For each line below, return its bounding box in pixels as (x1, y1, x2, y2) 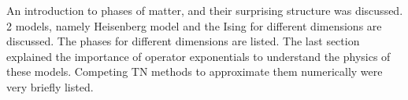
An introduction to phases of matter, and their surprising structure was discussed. (6, 2, 403, 18)
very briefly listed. (6, 78, 94, 95)
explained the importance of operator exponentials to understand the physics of (6, 48, 391, 64)
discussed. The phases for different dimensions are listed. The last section (6, 33, 360, 49)
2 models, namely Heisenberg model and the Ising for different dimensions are (6, 17, 382, 34)
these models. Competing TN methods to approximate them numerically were (6, 63, 383, 80)
